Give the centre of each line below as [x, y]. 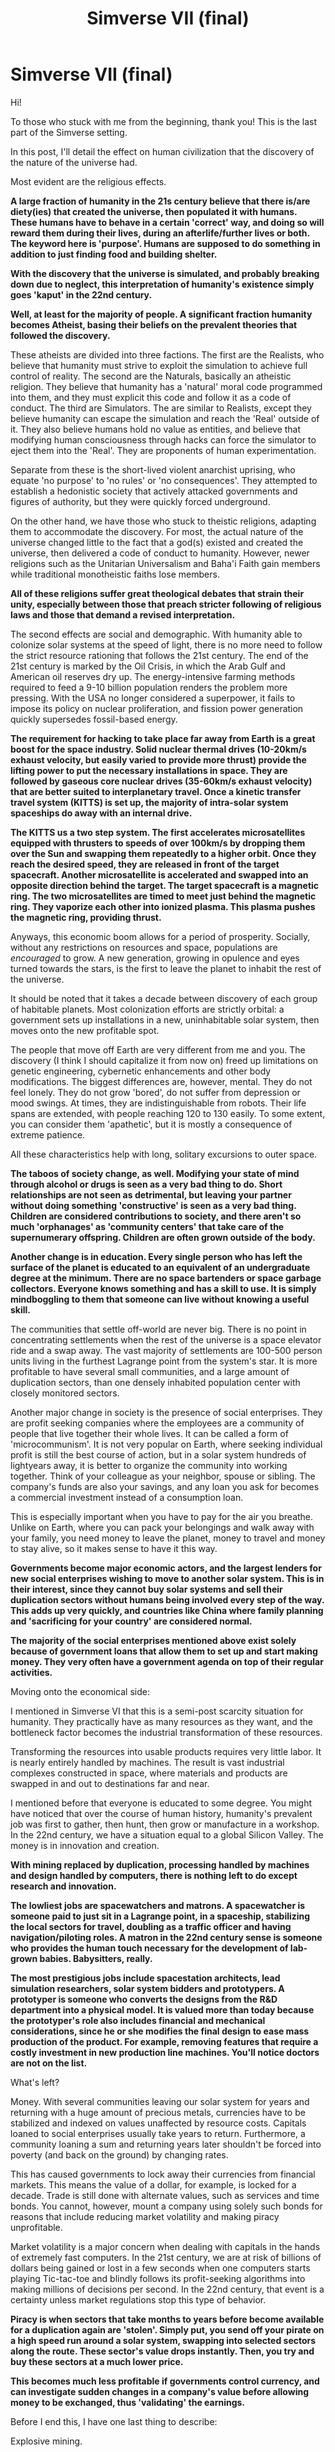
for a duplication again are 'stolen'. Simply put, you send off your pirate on [167, 2329]
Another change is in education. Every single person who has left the [156, 1256]
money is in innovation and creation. [85, 1845]
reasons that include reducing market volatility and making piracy [145, 2216]
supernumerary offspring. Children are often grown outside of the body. [163, 1237]
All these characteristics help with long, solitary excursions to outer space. [164, 1154]
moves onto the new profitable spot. [85, 1030]
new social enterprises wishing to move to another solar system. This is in [167, 1578]
